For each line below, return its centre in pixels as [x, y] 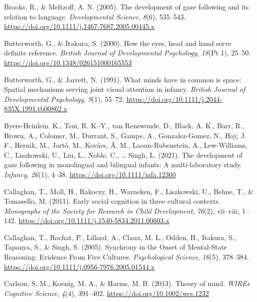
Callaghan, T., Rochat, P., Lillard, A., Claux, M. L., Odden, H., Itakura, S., [120, 237]
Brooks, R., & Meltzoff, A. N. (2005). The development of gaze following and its [127, 6]
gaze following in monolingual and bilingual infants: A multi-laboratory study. [123, 164]
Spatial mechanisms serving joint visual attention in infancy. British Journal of [125, 89]
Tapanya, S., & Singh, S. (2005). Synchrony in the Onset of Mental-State [116, 247]
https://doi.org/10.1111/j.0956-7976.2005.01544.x [79, 266]
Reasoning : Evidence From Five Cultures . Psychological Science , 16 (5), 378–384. [127, 257]
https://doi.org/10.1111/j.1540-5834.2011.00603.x [94, 220]
